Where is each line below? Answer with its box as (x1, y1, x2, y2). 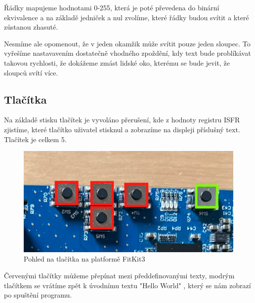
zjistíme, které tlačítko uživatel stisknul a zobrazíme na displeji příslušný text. (4, 124, 240, 134)
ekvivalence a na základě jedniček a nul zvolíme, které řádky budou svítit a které (4, 12, 249, 22)
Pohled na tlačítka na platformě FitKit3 (24, 254, 145, 264)
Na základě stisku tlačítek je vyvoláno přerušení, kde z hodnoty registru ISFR (4, 114, 240, 125)
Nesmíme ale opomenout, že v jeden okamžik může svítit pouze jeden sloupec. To (4, 38, 251, 48)
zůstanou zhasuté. (4, 22, 58, 32)
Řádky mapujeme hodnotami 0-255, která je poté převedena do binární (4, 2, 219, 12)
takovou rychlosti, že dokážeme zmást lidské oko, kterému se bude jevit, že (4, 57, 230, 68)
